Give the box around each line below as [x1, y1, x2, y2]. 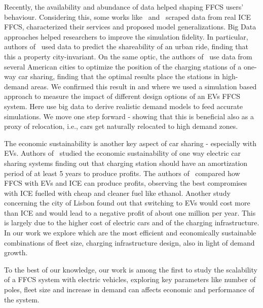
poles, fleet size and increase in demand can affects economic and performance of [4, 284, 254, 295]
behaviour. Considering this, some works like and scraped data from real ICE [4, 11, 251, 22]
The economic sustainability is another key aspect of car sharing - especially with [4, 138, 256, 148]
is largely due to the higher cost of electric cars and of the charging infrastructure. [4, 217, 259, 228]
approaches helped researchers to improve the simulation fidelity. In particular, [4, 31, 248, 42]
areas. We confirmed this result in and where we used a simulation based [30, 81, 257, 91]
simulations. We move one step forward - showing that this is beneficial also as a [4, 111, 254, 121]
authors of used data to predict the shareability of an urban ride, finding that [4, 41, 248, 52]
